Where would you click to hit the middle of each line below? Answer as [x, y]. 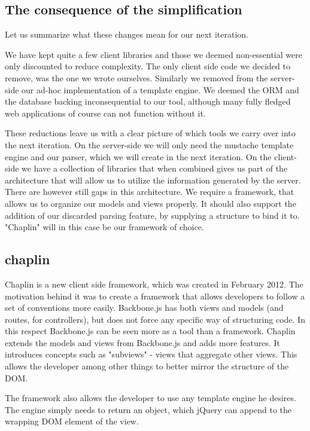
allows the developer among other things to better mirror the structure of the [147, 366]
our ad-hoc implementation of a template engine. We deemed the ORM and [160, 89]
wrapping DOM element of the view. [72, 421]
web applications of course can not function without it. [105, 113]
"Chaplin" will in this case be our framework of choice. [104, 227]
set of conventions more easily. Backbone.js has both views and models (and [144, 308]
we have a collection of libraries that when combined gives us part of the [155, 168]
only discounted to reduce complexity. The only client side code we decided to [148, 66]
